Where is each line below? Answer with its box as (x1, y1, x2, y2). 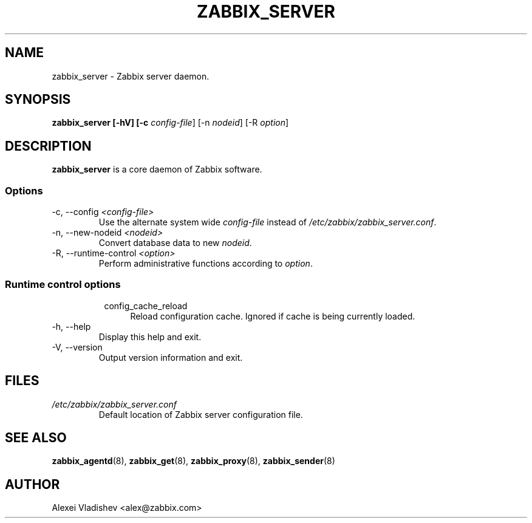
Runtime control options (5, 278, 121, 291)
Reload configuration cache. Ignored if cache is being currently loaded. (130, 310, 415, 321)
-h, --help (52, 321, 91, 332)
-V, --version (52, 341, 103, 352)
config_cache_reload (104, 300, 188, 311)
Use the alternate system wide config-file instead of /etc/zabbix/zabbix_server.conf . (98, 217, 437, 228)
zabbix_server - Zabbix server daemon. (52, 70, 210, 81)
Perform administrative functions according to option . (98, 258, 313, 269)
